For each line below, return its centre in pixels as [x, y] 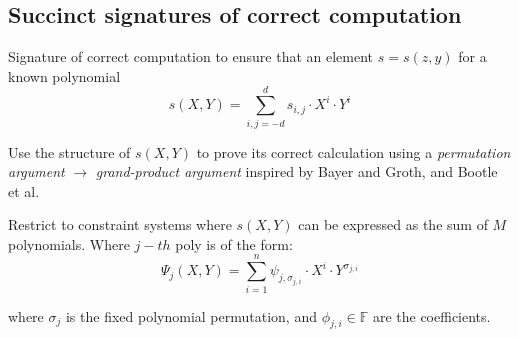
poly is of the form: [234, 243]
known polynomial [64, 75]
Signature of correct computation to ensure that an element [191, 56]
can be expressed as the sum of [393, 224]
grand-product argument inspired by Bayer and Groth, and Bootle [296, 171]
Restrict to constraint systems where [120, 224]
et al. [24, 190]
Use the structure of [69, 151]
